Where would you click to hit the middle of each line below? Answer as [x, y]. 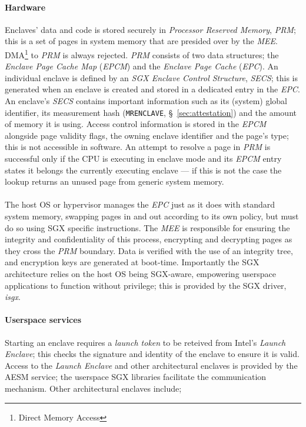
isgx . [13, 297]
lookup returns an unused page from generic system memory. [114, 181]
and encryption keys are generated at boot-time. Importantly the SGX [132, 262]
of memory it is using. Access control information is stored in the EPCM [136, 124]
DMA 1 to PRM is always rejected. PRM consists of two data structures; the [142, 54]
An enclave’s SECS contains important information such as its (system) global [146, 101]
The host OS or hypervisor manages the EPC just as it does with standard [140, 204]
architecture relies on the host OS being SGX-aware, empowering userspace [141, 273]
